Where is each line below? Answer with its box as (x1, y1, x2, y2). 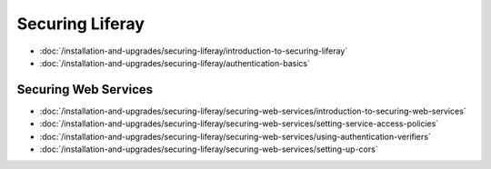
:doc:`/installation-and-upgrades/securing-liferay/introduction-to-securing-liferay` (39, 45, 348, 56)
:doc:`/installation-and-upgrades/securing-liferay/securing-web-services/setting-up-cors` (39, 144, 378, 154)
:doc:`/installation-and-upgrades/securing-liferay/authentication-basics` (39, 57, 311, 68)
